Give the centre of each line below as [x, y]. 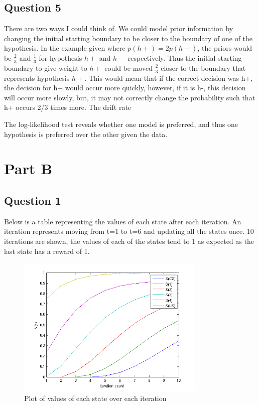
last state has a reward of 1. [47, 251]
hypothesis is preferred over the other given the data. [86, 134]
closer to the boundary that [203, 67]
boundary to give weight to [46, 67]
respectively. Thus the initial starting [185, 57]
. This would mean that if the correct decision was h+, [169, 78]
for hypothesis [60, 57]
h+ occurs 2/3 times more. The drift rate [68, 107]
